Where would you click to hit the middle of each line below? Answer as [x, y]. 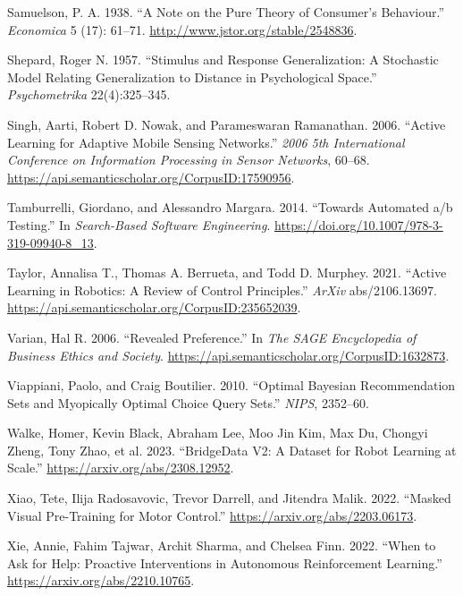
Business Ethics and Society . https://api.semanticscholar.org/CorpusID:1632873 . [228, 355]
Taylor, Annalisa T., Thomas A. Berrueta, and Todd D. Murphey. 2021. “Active [227, 272]
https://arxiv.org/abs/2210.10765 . [101, 580]
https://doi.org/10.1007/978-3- [358, 224]
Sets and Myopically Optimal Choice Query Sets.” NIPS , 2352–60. [188, 402]
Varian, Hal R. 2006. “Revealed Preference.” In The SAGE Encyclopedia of [212, 337]
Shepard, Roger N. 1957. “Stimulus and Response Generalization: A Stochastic [223, 60]
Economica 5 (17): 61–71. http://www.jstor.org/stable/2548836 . [182, 29]
